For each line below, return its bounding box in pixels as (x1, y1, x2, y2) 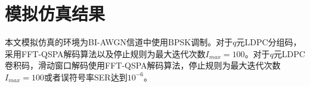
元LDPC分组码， (236, 36, 302, 48)
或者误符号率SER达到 (44, 70, 128, 83)
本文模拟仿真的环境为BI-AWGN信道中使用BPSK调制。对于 (5, 36, 233, 48)
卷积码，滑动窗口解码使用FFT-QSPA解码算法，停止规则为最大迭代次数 (5, 59, 281, 72)
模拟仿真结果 (5, 1, 106, 26)
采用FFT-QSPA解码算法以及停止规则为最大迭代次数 (5, 47, 206, 60)
